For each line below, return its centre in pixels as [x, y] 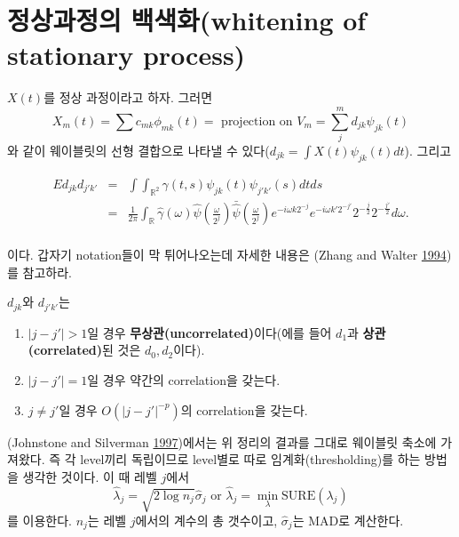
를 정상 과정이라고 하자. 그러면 [128, 97]
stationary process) [127, 55]
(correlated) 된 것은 [84, 350]
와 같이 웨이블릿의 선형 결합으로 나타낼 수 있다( [138, 151]
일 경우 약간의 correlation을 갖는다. [184, 379]
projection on [257, 121]
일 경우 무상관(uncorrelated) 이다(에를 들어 [210, 332]
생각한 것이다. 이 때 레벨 [90, 476]
